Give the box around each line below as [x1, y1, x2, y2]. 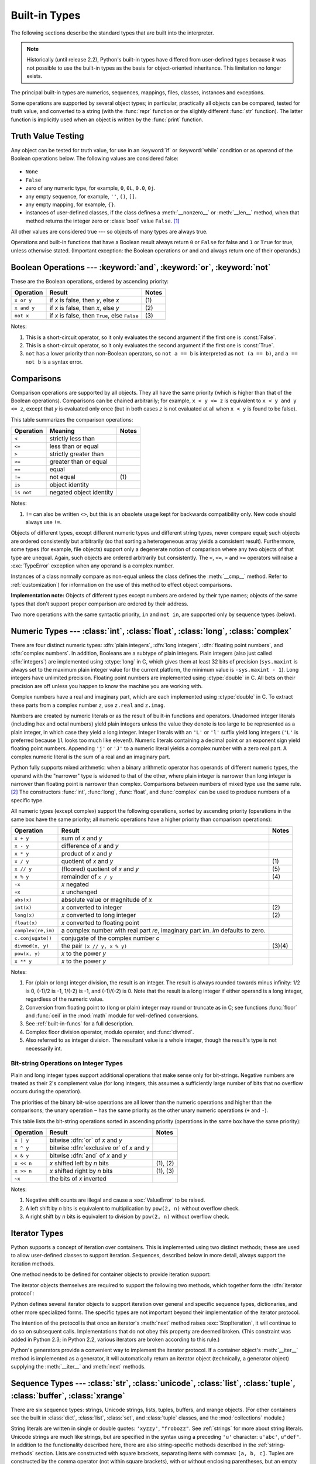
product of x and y [61, 850, 112, 857]
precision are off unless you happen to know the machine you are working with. [11, 682, 203, 689]
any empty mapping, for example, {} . [25, 201, 116, 208]
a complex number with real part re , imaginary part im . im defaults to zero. [61, 926, 266, 934]
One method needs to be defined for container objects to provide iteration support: [11, 1271, 211, 1278]
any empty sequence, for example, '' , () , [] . [25, 193, 137, 200]
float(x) [14, 919, 38, 926]
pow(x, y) [14, 950, 41, 957]
